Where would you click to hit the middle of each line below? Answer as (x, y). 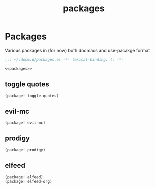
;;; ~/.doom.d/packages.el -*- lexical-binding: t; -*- (64, 60)
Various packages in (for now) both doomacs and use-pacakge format (78, 50)
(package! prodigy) (25, 150)
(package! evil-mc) (25, 123)
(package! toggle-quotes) (32, 96)
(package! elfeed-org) (29, 182)
